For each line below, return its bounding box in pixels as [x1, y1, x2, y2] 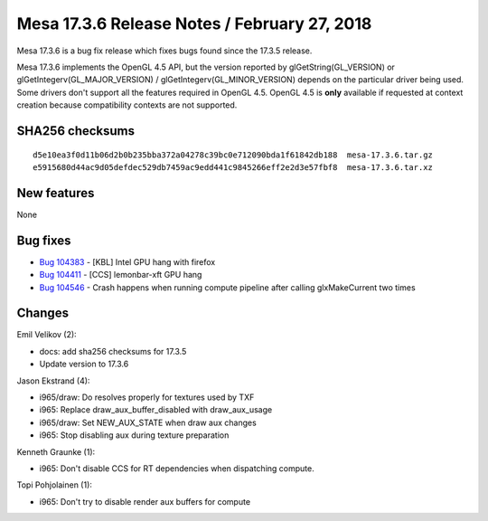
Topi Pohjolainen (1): [16, 479, 92, 490]
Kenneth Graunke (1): [16, 446, 96, 457]
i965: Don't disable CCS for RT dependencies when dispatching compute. [39, 462, 315, 474]
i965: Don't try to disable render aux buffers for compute [39, 496, 251, 507]
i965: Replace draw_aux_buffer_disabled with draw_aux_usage [39, 404, 273, 415]
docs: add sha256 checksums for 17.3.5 [39, 346, 187, 356]
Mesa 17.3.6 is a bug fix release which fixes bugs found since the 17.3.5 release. [16, 45, 313, 56]
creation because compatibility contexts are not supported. [16, 99, 238, 110]
